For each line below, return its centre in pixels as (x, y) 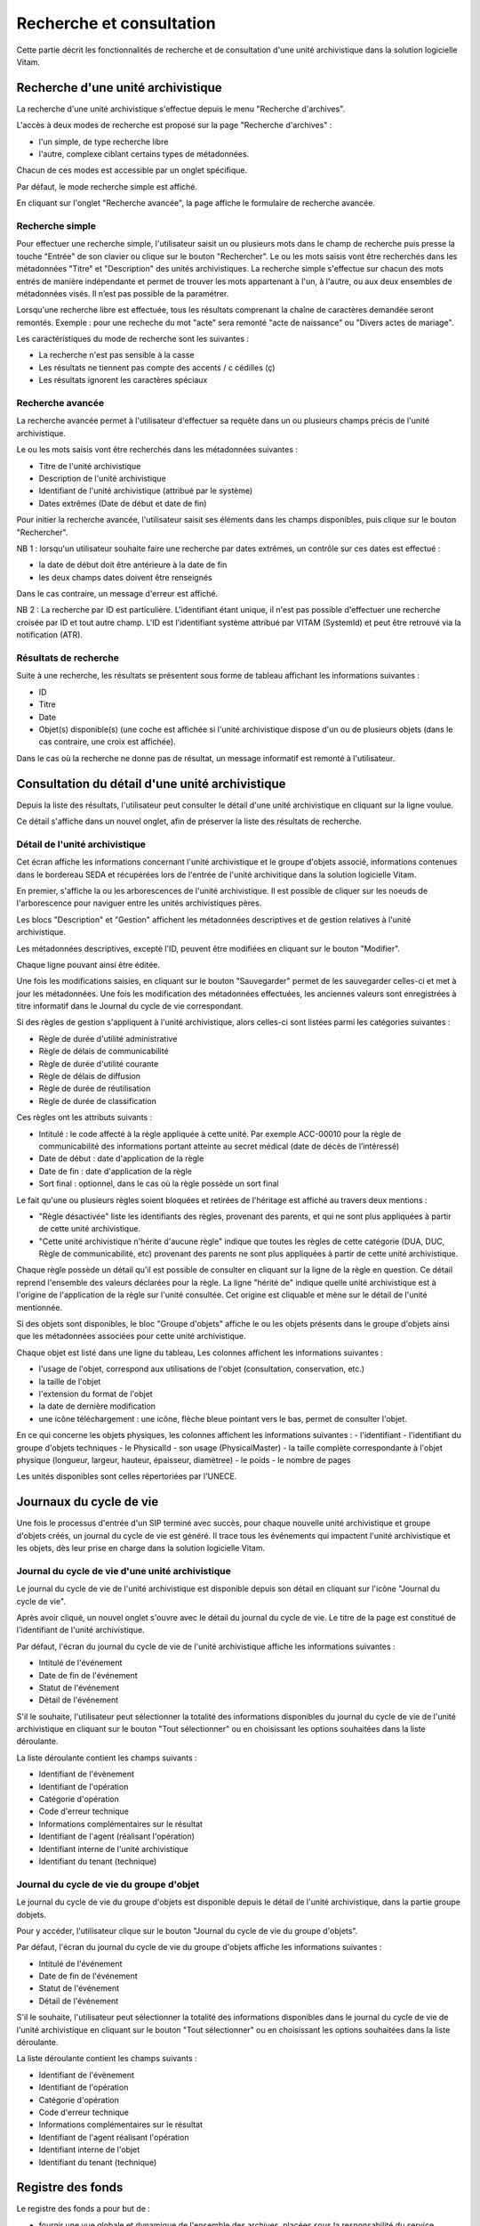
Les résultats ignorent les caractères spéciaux (123, 380)
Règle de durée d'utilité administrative (108, 1038)
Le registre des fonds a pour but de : (84, 2209)
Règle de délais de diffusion (90, 1076)
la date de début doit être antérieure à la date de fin (133, 565)
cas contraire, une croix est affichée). (108, 742)
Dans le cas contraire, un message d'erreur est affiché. (117, 594)
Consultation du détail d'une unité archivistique (151, 784)
